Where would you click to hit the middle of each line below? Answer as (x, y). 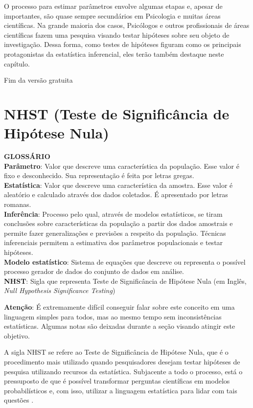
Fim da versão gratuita (38, 80)
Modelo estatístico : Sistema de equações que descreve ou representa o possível (125, 261)
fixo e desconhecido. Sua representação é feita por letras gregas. (99, 175)
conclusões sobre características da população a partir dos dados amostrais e (118, 223)
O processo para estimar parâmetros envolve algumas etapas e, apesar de (113, 6)
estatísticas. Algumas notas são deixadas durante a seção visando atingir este (120, 326)
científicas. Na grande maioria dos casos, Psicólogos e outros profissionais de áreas (127, 25)
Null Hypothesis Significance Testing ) (60, 290)
